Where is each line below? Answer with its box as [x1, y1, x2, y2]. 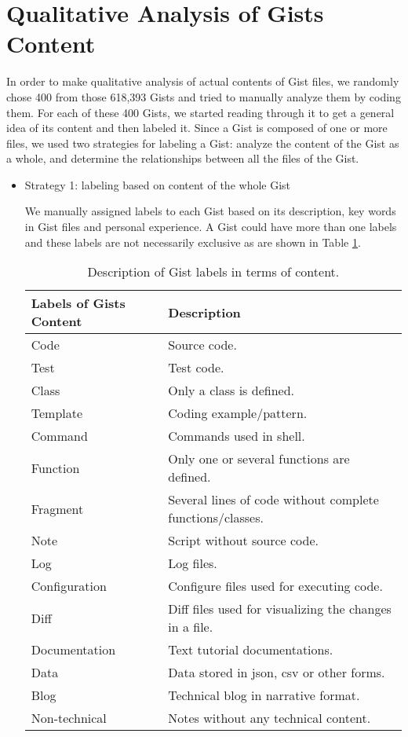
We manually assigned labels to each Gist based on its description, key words [24, 203, 396, 219]
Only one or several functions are [168, 449, 350, 468]
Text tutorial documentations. [168, 640, 333, 659]
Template [31, 404, 83, 423]
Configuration [31, 577, 107, 596]
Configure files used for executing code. [168, 577, 383, 596]
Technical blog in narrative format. [168, 686, 360, 705]
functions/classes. [168, 508, 264, 527]
